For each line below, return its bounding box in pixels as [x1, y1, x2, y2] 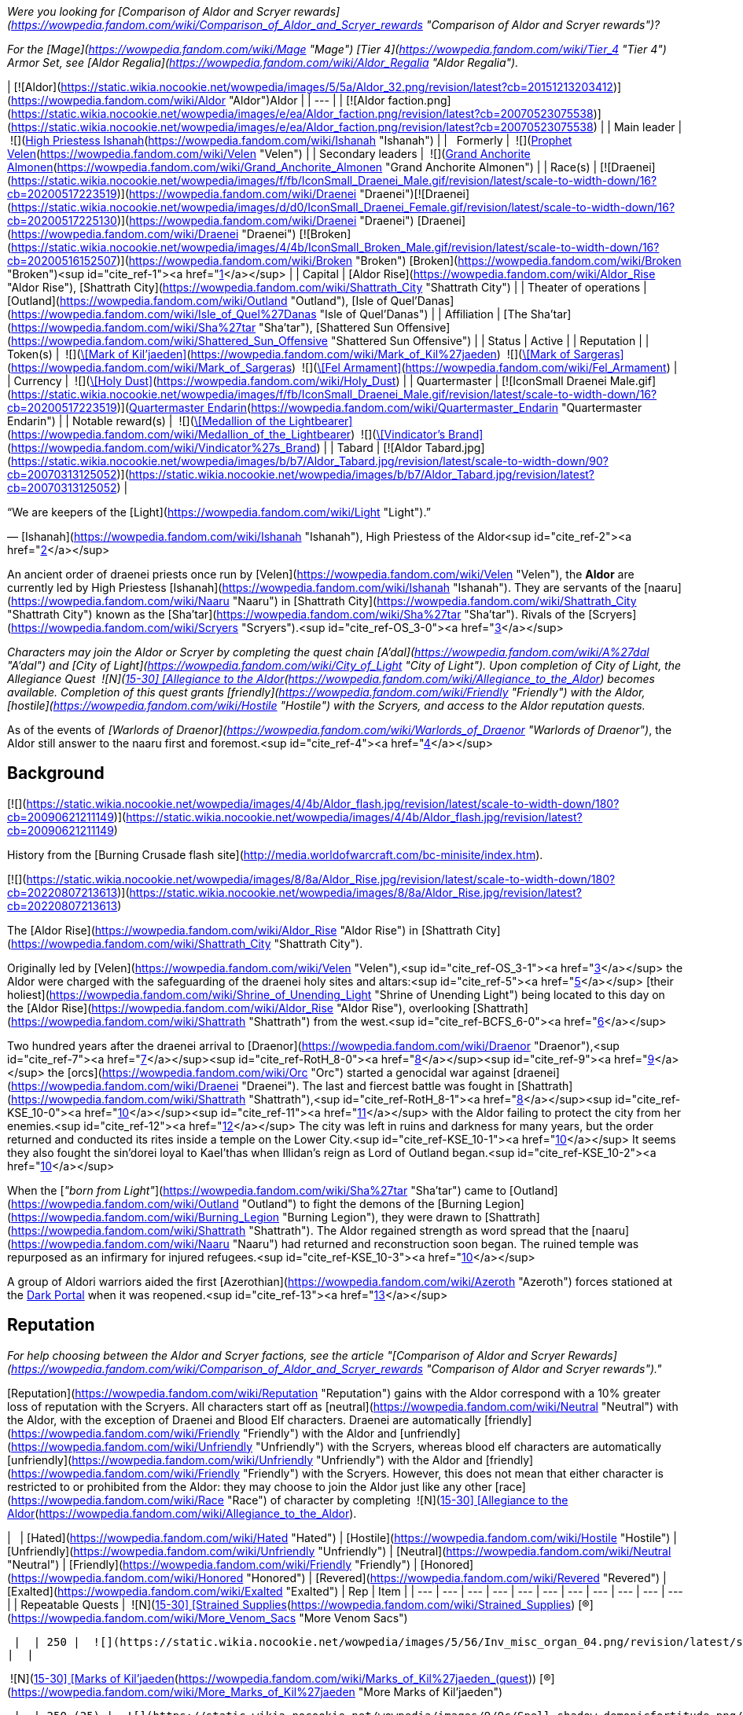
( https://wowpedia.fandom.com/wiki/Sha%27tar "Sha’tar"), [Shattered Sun [7, 321, 394, 334]
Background [7, 763, 105, 784]
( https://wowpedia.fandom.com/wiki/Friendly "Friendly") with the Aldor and [7, 1426, 397, 1440]
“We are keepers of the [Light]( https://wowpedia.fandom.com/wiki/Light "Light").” [7, 505, 431, 519]
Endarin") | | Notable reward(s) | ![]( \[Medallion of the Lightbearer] [7, 414, 353, 428]
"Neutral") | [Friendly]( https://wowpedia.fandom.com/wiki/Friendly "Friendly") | [7, 1557, 417, 1571]
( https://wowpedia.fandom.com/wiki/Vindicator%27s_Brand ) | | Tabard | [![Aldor [7, 441, 422, 454]
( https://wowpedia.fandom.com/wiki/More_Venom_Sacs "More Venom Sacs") [7, 1610, 408, 1625]
